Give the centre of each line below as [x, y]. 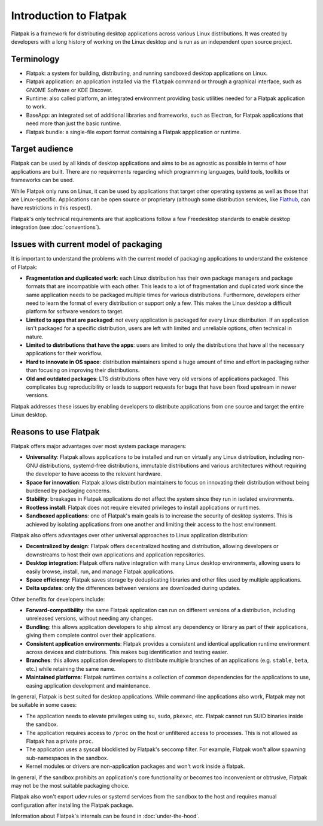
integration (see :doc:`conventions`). [56, 227]
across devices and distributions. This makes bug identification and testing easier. [127, 652]
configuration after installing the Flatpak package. [72, 805]
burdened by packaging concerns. [68, 491]
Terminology [35, 59]
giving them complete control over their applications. [91, 636]
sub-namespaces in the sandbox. [67, 758]
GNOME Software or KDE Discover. [69, 90]
